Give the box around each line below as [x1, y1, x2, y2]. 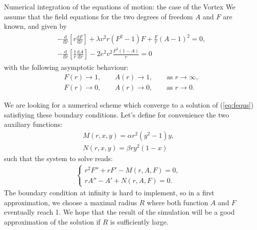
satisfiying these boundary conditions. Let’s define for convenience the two [4, 109, 229, 119]
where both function [147, 197, 208, 207]
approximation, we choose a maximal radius [4, 197, 137, 207]
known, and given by [4, 21, 67, 31]
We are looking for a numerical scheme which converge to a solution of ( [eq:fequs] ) [4, 99, 254, 110]
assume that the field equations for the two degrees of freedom [4, 11, 193, 21]
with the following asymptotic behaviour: [4, 62, 129, 72]
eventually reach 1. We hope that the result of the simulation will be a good [4, 207, 235, 217]
